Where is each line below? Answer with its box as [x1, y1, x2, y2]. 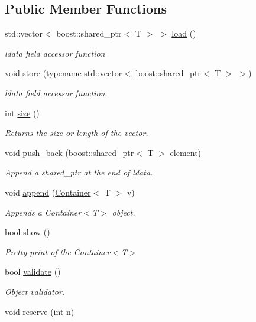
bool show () [5, 226, 50, 238]
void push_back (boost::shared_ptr [5, 146, 134, 158]
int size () [5, 106, 40, 119]
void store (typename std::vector [5, 67, 122, 79]
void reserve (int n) [5, 305, 74, 317]
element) [170, 146, 202, 158]
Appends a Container [5, 206, 82, 218]
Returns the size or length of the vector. [5, 126, 148, 139]
